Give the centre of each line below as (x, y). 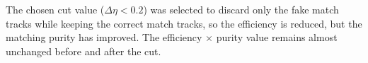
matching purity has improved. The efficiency (104, 37)
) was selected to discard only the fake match (241, 9)
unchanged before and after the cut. (84, 51)
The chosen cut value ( (55, 9)
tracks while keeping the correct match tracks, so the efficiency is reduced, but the (184, 23)
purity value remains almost (277, 37)
